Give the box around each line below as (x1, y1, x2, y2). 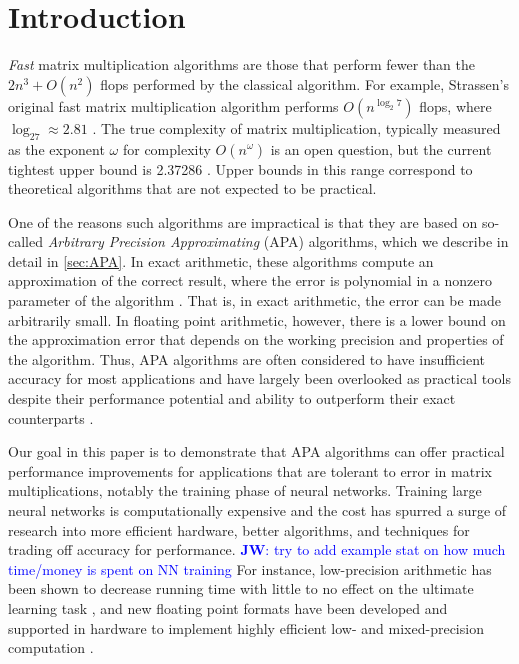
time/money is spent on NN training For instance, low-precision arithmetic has (8, 558, 492, 579)
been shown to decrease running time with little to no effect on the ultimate (8, 578, 474, 599)
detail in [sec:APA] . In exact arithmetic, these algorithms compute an (8, 250, 434, 271)
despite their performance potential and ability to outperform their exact (8, 388, 456, 409)
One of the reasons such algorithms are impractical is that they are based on (8, 211, 478, 232)
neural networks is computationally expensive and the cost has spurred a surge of (8, 500, 507, 521)
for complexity (122, 138, 211, 159)
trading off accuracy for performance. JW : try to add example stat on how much (8, 539, 506, 560)
